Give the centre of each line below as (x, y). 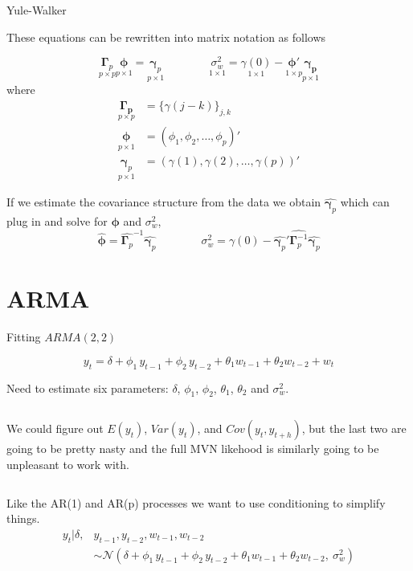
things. (23, 518)
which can (365, 202)
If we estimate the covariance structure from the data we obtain (164, 202)
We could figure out (55, 428)
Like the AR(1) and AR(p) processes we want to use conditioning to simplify (196, 502)
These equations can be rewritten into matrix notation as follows (166, 37)
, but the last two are (354, 428)
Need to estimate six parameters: (88, 387)
